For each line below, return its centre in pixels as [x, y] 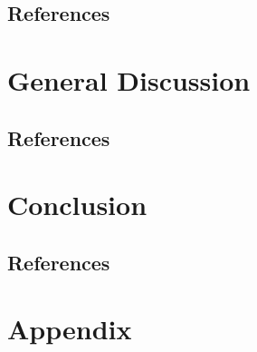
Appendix [70, 329]
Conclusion [77, 205]
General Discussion [129, 79]
